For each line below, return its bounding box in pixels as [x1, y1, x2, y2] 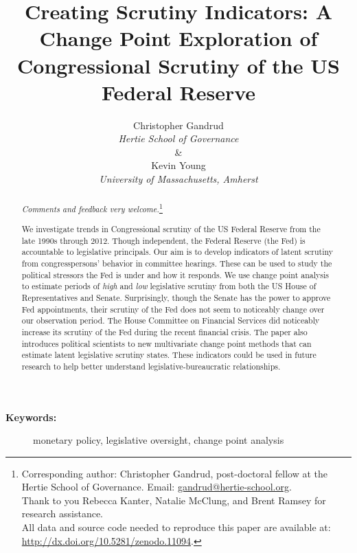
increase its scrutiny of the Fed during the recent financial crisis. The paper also [21, 326, 308, 337]
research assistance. [21, 506, 103, 521]
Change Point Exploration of [39, 24, 318, 52]
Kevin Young [151, 158, 206, 172]
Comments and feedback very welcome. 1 [21, 201, 163, 215]
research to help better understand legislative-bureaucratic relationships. [21, 360, 281, 372]
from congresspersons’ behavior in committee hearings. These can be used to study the [21, 257, 332, 269]
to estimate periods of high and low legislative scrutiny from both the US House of [21, 280, 316, 292]
